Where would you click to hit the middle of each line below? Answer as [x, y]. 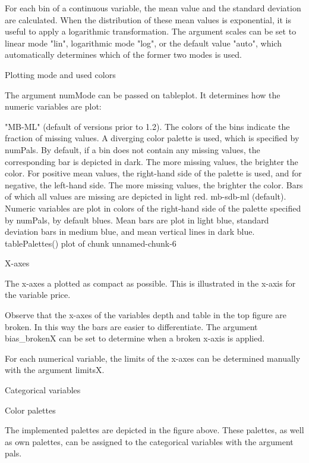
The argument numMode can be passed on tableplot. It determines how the [143, 94]
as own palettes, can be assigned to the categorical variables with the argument [149, 441]
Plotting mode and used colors [60, 74]
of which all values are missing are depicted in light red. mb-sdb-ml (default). [146, 196]
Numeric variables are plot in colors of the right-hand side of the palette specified [153, 208]
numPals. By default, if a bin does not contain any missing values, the [133, 149]
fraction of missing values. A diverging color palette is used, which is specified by [152, 138]
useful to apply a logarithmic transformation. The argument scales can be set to [151, 31]
